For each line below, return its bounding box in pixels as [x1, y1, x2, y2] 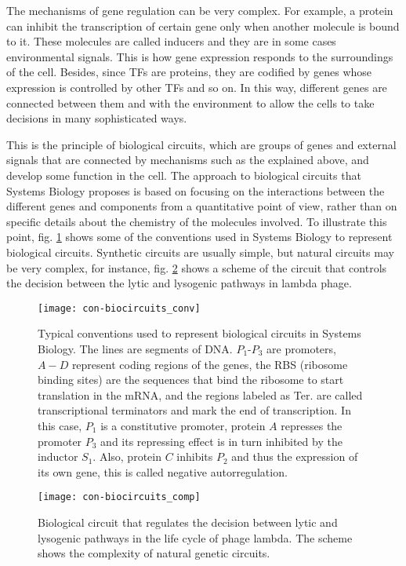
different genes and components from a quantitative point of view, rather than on [6, 198, 397, 214]
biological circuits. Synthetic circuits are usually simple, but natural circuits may [6, 243, 394, 260]
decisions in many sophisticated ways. [6, 110, 187, 126]
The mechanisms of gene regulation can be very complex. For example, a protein [6, 2, 393, 18]
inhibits [176, 448, 213, 465]
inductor [38, 448, 78, 465]
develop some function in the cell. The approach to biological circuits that [6, 166, 361, 183]
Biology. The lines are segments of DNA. [38, 340, 233, 356]
